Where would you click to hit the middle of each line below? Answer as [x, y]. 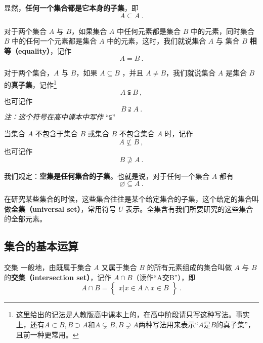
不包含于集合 [56, 134]
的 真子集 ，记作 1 [30, 84]
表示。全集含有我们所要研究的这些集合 [189, 208]
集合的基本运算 [41, 246]
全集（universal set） [46, 208]
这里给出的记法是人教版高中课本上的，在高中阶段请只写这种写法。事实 [133, 314]
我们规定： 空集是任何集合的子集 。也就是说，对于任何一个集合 [107, 176]
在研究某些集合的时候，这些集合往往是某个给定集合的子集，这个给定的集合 [128, 199]
